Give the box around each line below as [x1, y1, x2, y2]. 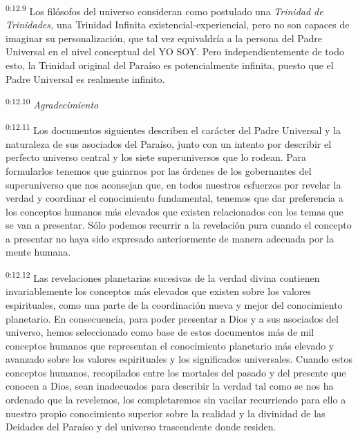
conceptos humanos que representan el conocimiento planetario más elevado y [6, 338, 335, 352]
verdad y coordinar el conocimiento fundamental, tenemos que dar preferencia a [6, 191, 343, 205]
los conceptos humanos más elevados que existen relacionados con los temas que [6, 204, 343, 218]
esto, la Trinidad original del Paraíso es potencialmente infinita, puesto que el [6, 58, 334, 73]
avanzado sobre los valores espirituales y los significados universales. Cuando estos [6, 352, 352, 366]
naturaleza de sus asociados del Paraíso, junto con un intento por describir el [6, 136, 332, 151]
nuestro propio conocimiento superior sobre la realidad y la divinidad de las [6, 406, 326, 420]
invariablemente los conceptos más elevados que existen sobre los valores [6, 284, 312, 298]
